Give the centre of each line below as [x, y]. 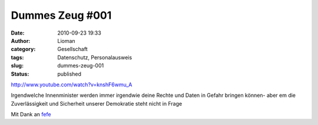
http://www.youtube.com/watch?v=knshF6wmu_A [72, 85]
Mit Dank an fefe [31, 114]
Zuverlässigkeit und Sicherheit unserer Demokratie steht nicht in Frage [97, 103]
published [69, 74]
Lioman [67, 40]
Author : [21, 40]
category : [23, 49]
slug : [17, 66]
